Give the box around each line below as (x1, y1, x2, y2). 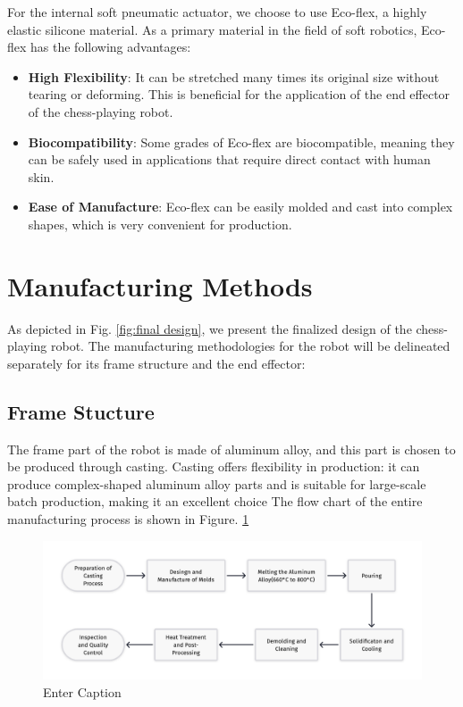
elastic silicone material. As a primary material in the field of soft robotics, (7, 20, 417, 38)
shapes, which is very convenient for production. (28, 214, 292, 233)
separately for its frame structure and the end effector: (7, 353, 306, 372)
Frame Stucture (7, 397, 155, 425)
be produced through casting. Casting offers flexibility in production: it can (7, 457, 420, 476)
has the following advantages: (30, 37, 191, 56)
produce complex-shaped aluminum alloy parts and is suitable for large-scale (7, 474, 426, 493)
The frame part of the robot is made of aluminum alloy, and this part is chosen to (7, 439, 456, 458)
